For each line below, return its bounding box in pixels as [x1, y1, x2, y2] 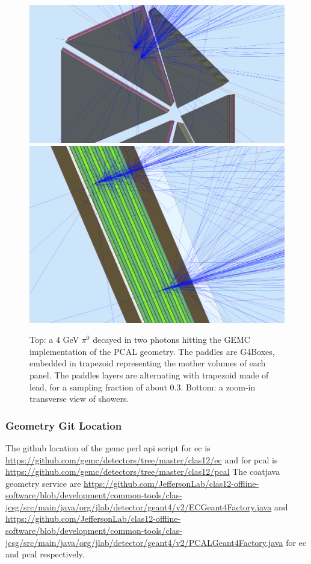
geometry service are [5, 477, 81, 489]
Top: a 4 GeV [29, 333, 79, 346]
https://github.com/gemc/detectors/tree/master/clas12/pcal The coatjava [5, 465, 280, 478]
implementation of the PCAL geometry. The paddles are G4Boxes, [29, 345, 275, 357]
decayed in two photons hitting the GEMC [93, 333, 250, 346]
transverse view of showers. [29, 392, 129, 405]
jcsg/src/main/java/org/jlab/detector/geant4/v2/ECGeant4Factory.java [5, 500, 272, 513]
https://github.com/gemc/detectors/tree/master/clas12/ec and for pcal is [5, 453, 278, 466]
